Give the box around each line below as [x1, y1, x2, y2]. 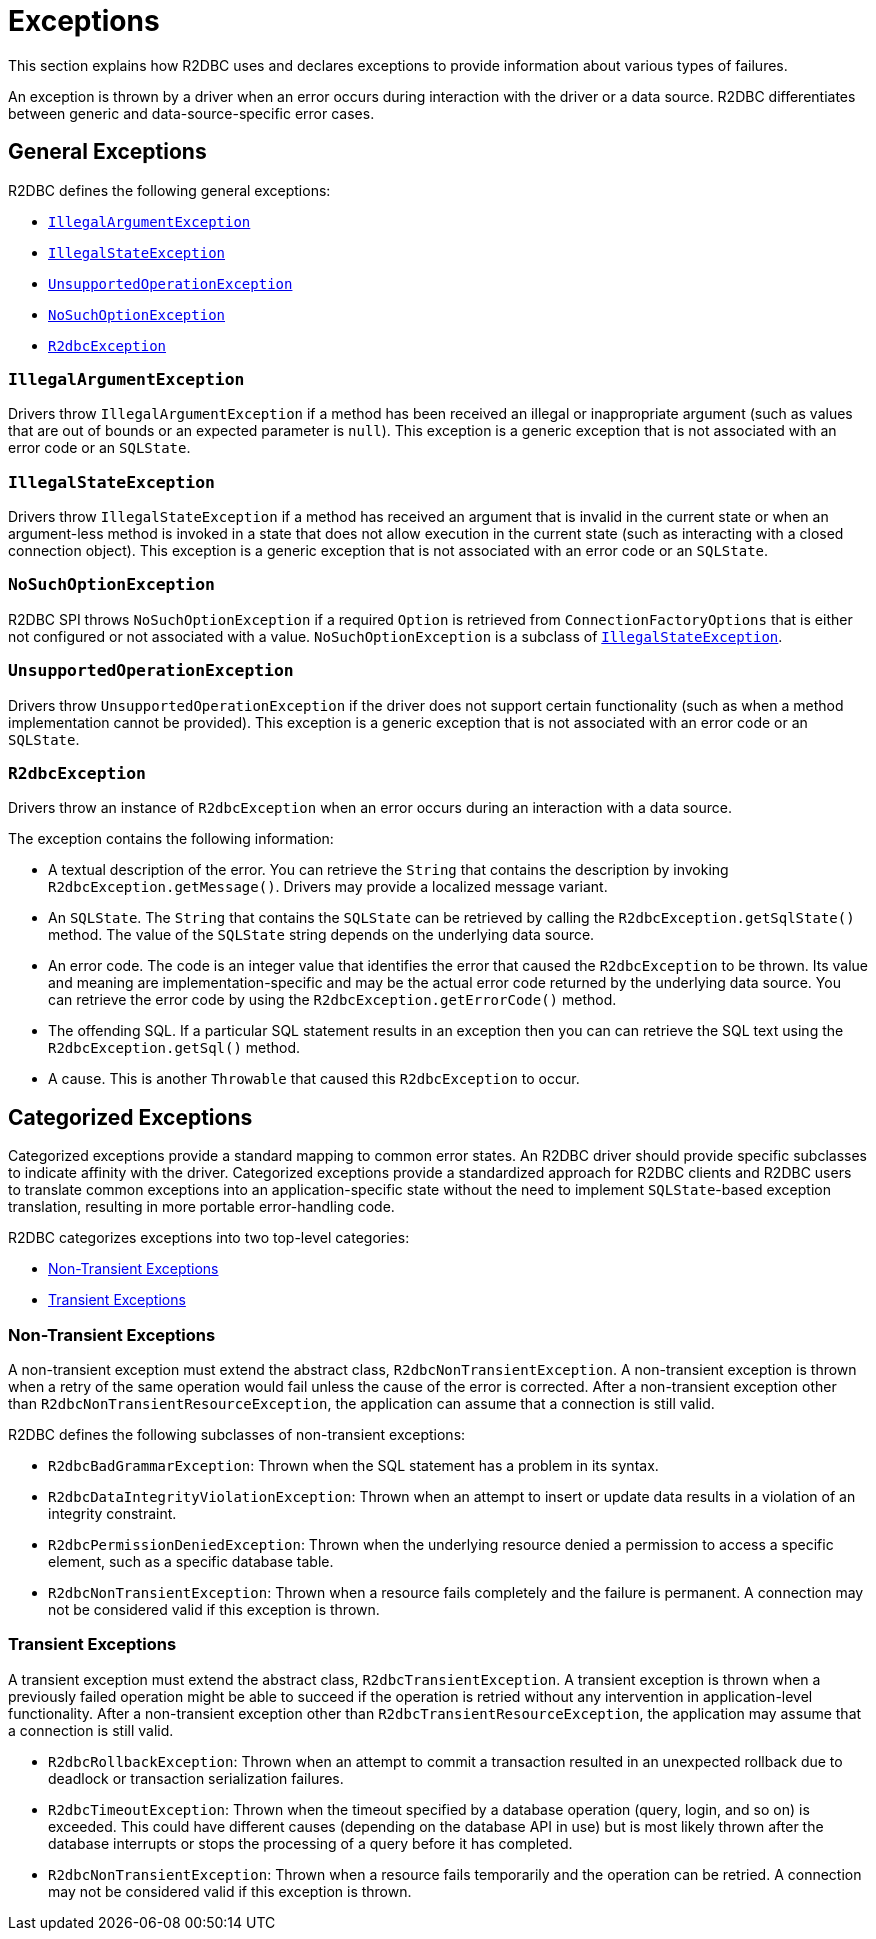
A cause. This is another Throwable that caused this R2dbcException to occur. [48, 1070, 580, 1088]
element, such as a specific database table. [48, 1552, 334, 1570]
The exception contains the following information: [8, 830, 334, 848]
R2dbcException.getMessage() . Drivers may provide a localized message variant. [48, 878, 608, 896]
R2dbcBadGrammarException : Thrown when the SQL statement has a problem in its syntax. [48, 1456, 659, 1474]
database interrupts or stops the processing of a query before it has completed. [48, 1834, 573, 1852]
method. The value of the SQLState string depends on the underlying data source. [48, 926, 595, 944]
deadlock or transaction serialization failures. [48, 1769, 344, 1787]
